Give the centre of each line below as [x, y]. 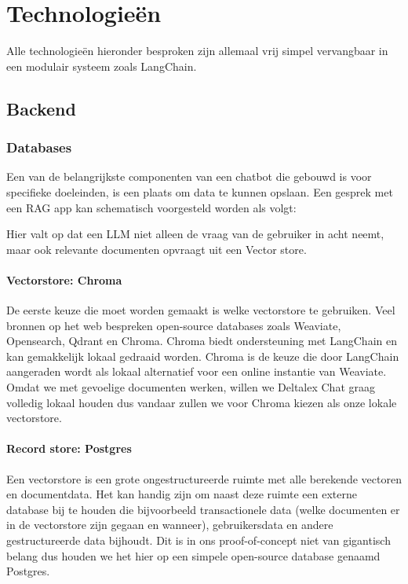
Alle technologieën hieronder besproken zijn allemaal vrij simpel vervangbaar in [197, 51]
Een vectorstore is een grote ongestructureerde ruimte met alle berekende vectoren [204, 478]
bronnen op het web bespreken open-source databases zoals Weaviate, [174, 325]
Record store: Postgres [69, 448]
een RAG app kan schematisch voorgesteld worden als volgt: [151, 207]
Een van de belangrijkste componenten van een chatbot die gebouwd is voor [189, 176]
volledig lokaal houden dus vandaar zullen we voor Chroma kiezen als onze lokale [202, 402]
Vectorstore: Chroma [64, 279]
